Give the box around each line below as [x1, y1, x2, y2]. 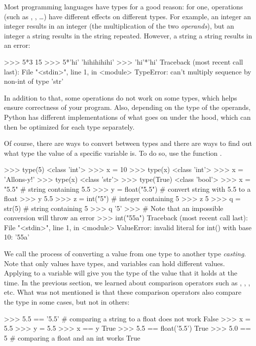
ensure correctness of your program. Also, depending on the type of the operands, [4, 102, 251, 112]
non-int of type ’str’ [4, 76, 64, 86]
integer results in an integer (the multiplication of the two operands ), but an [4, 21, 234, 31]
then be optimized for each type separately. [4, 121, 135, 132]
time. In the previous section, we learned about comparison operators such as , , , [4, 277, 251, 287]
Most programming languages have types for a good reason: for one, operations [4, 1, 243, 11]
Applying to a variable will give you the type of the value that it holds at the [4, 268, 238, 278]
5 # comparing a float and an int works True [4, 332, 141, 343]
